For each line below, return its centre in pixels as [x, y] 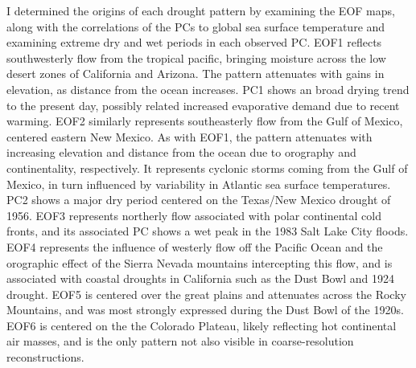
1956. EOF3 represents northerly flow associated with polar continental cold [194, 215]
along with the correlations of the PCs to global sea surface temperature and [196, 26]
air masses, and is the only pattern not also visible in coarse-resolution [180, 341]
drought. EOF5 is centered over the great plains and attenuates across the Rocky [206, 294]
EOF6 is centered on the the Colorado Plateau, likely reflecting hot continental [202, 325]
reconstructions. [45, 357]
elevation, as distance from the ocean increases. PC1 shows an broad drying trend [208, 89]
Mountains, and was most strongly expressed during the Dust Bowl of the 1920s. [205, 310]
